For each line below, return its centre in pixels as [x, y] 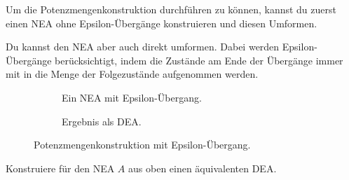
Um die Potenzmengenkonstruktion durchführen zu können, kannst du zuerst [171, 9]
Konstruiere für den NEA [60, 168]
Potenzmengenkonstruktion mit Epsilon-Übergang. [142, 145]
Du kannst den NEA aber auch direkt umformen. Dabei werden [143, 47]
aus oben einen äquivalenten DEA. [203, 168]
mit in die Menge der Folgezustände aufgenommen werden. [132, 74]
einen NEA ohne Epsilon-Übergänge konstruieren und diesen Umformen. [162, 23]
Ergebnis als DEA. [102, 121]
